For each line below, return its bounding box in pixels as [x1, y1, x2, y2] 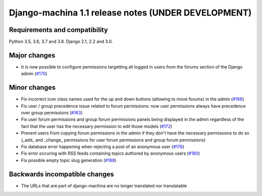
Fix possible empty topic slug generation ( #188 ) [21, 157, 116, 163]
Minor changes [9, 83, 56, 92]
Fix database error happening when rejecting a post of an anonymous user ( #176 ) [21, 144, 184, 149]
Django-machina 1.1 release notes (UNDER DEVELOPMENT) [9, 7, 252, 18]
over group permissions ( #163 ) [21, 110, 83, 116]
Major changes [9, 51, 56, 59]
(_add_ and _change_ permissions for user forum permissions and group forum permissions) [21, 137, 206, 143]
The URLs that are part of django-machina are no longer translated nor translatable [21, 182, 187, 189]
